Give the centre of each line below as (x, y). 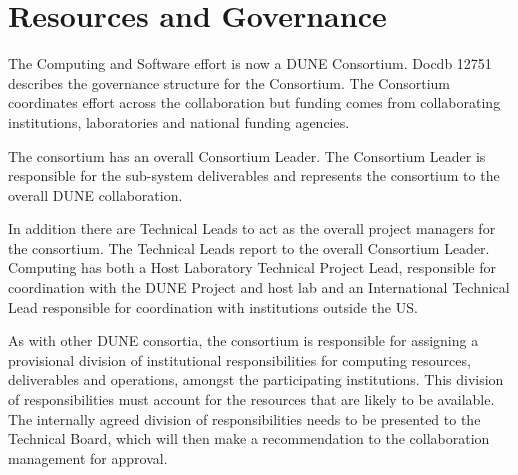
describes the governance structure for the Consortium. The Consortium (229, 82)
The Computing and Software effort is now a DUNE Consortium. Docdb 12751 (250, 63)
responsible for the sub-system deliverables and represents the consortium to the (254, 175)
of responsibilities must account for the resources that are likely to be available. (251, 399)
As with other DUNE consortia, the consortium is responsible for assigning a (243, 340)
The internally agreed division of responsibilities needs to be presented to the (244, 418)
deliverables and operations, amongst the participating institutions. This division (256, 379)
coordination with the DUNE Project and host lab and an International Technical (259, 287)
